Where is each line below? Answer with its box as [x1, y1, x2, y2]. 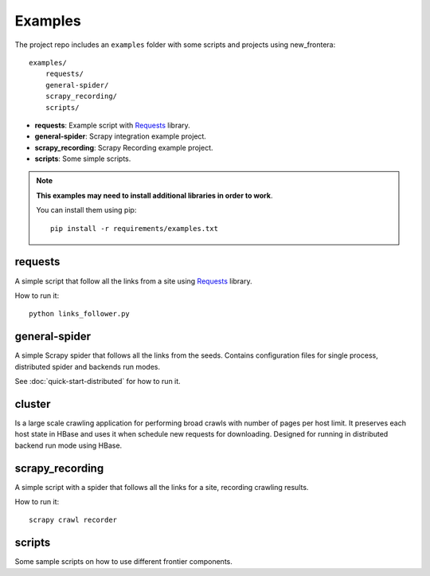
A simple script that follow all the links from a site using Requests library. [14, 276, 252, 286]
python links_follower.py [29, 309, 131, 319]
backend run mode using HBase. [14, 441, 123, 450]
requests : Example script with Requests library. [34, 120, 190, 130]
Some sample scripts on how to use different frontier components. [14, 557, 233, 566]
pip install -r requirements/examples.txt [50, 224, 219, 233]
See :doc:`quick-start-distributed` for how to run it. [14, 377, 181, 386]
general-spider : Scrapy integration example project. [34, 131, 207, 141]
